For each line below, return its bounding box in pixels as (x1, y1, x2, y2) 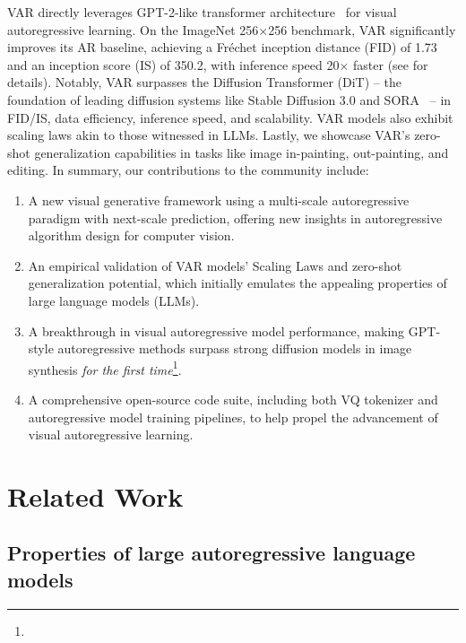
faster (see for (353, 55, 428, 74)
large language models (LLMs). (28, 291, 200, 309)
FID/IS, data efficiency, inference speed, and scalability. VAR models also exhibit (7, 108, 453, 126)
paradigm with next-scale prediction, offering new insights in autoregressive (28, 208, 443, 227)
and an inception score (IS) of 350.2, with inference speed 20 (7, 55, 340, 74)
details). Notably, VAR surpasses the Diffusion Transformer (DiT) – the (7, 73, 401, 91)
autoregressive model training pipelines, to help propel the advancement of (28, 407, 438, 426)
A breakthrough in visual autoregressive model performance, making (28, 321, 405, 340)
